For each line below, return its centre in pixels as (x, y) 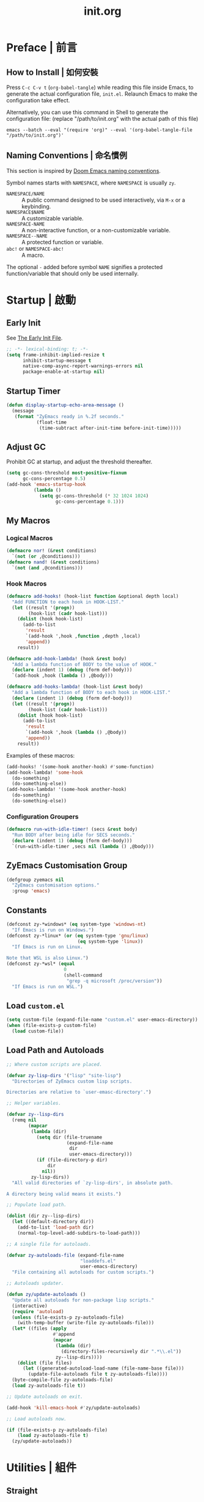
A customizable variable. (53, 218)
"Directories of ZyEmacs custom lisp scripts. (72, 1081)
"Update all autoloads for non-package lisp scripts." (83, 1300)
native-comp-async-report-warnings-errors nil (83, 366)
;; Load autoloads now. (37, 1419)
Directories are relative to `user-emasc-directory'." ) (79, 1092)
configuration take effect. (38, 100)
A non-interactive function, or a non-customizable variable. (96, 230)
